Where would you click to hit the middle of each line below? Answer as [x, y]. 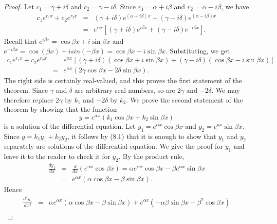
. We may [226, 90]
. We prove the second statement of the [184, 99]
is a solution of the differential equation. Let [70, 126]
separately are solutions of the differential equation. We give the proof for [114, 146]
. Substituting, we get [198, 50]
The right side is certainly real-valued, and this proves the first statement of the [123, 80]
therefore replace [29, 99]
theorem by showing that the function [60, 109]
